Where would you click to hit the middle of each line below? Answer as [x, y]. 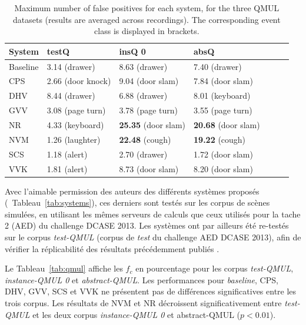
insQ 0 [132, 51]
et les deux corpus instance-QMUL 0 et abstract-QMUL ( [137, 314]
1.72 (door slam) [223, 154]
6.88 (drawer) [143, 96]
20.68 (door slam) [227, 125]
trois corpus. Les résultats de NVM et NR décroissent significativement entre [143, 302]
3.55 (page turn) [223, 110]
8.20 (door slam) [223, 168]
